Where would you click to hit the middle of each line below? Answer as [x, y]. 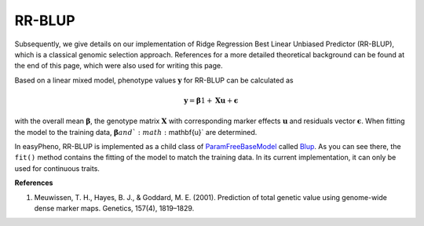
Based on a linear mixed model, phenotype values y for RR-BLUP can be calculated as [154, 80]
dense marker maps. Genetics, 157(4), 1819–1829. [114, 209]
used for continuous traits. [57, 168]
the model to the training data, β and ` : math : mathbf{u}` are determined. [136, 132]
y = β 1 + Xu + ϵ [211, 100]
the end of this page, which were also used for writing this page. [119, 66]
